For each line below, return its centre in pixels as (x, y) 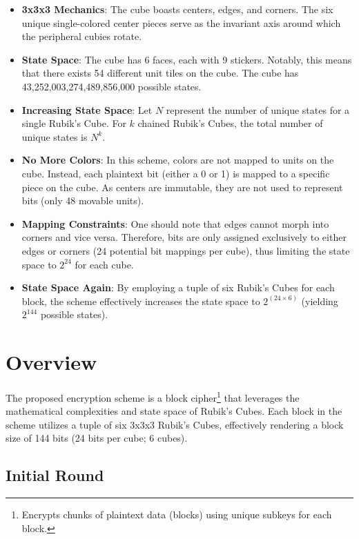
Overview (51, 362)
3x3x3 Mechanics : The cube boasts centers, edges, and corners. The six (177, 9)
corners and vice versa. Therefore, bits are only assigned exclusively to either (184, 237)
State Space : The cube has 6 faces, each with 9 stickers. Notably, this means (187, 59)
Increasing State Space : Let (87, 109)
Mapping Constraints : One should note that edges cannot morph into (175, 223)
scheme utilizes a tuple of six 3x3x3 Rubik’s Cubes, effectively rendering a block (175, 424)
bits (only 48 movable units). (83, 200)
